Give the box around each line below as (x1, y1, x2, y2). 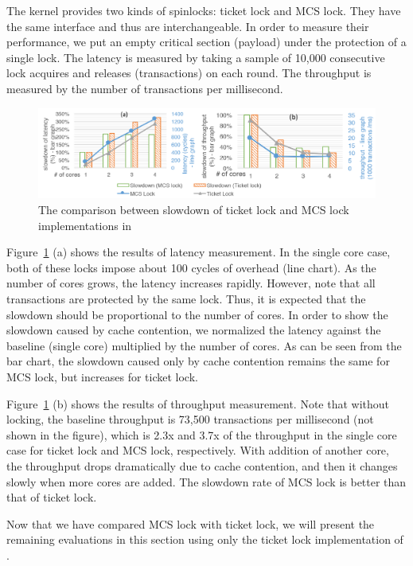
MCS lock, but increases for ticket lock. (6, 368, 198, 384)
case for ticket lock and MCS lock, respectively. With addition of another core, (6, 442, 389, 459)
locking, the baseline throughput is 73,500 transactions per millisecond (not (6, 411, 374, 427)
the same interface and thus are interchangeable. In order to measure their (6, 18, 369, 34)
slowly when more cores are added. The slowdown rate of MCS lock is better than (6, 473, 407, 490)
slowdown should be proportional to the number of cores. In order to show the (6, 306, 388, 322)
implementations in (38, 217, 132, 233)
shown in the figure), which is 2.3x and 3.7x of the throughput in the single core (6, 426, 397, 443)
